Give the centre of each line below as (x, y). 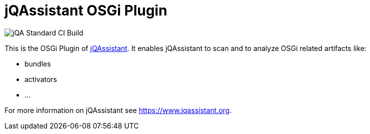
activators (41, 79)
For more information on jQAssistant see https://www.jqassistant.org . (118, 110)
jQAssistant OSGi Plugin (86, 10)
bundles (38, 63)
